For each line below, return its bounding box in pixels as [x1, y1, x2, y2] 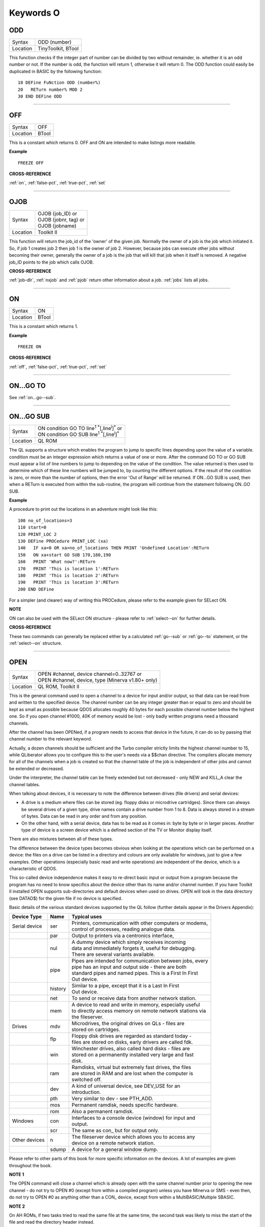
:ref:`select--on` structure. [9, 640, 62, 646]
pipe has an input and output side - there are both [71, 963, 186, 970]
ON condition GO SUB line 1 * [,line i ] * [37, 430, 120, 438]
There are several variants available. [71, 951, 156, 958]
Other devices [12, 1137, 45, 1144]
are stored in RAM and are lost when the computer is [71, 1070, 193, 1077]
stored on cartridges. [71, 1026, 120, 1033]
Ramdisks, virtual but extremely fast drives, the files [71, 1064, 191, 1071]
